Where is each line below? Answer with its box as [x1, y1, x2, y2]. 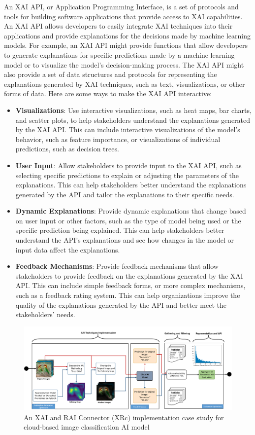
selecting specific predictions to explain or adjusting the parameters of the [15, 170, 239, 180]
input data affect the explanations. [15, 244, 120, 254]
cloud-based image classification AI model [24, 422, 150, 432]
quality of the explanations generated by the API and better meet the [15, 299, 226, 310]
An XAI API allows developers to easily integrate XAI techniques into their [4, 21, 233, 31]
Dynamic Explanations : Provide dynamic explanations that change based [15, 206, 246, 216]
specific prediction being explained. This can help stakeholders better [15, 225, 224, 235]
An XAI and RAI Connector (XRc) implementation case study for [24, 412, 224, 422]
